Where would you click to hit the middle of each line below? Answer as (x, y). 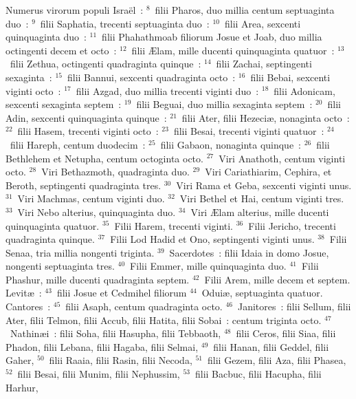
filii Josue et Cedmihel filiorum (122, 293)
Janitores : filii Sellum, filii (294, 306)
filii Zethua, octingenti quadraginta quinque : (105, 64)
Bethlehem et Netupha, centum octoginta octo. (104, 158)
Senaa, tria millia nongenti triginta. (80, 252)
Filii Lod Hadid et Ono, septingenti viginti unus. (212, 239)
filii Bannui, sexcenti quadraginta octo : (151, 77)
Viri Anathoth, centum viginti (282, 158)
